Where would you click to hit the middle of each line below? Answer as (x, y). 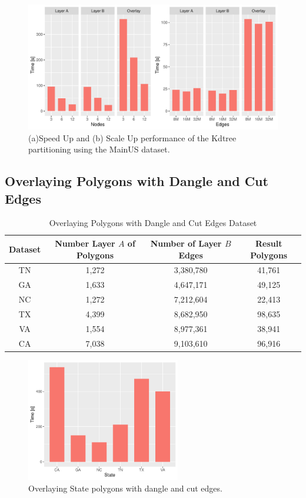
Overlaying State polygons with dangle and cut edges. (125, 488)
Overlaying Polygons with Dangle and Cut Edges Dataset (153, 223)
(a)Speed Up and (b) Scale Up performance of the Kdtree (132, 137)
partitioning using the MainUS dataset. (99, 149)
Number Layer (85, 243)
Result (269, 243)
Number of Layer (186, 243)
